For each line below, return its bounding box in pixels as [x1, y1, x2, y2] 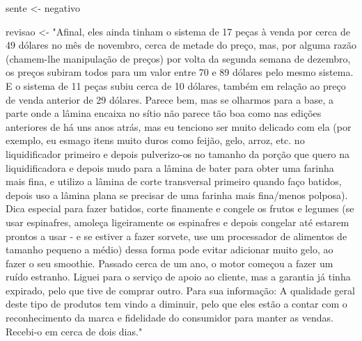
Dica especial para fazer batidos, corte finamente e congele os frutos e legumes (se [6, 201, 354, 216]
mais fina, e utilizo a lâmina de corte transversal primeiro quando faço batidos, [6, 174, 342, 189]
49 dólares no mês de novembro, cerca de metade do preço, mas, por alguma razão [6, 38, 357, 52]
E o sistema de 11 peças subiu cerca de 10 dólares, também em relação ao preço [6, 78, 346, 93]
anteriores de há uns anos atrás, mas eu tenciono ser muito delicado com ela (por [6, 119, 352, 134]
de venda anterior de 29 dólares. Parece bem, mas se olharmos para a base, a [6, 92, 333, 106]
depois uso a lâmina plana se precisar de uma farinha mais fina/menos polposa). [6, 187, 348, 202]
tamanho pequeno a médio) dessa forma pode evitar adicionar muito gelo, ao [6, 242, 333, 257]
